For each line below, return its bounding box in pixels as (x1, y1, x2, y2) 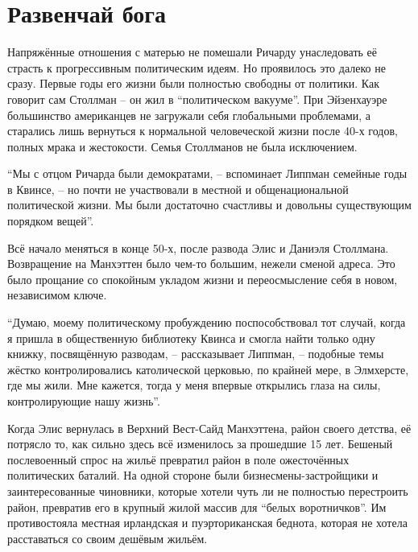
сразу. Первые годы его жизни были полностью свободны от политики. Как (7, 75, 380, 92)
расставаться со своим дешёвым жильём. (7, 529, 208, 546)
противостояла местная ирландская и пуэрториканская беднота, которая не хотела (7, 514, 408, 531)
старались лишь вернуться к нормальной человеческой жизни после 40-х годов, (7, 122, 398, 139)
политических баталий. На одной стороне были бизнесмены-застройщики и (7, 467, 379, 484)
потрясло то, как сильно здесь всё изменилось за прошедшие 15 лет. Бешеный (7, 435, 393, 452)
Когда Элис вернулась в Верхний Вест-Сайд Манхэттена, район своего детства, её (7, 419, 412, 436)
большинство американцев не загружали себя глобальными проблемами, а (7, 106, 371, 123)
